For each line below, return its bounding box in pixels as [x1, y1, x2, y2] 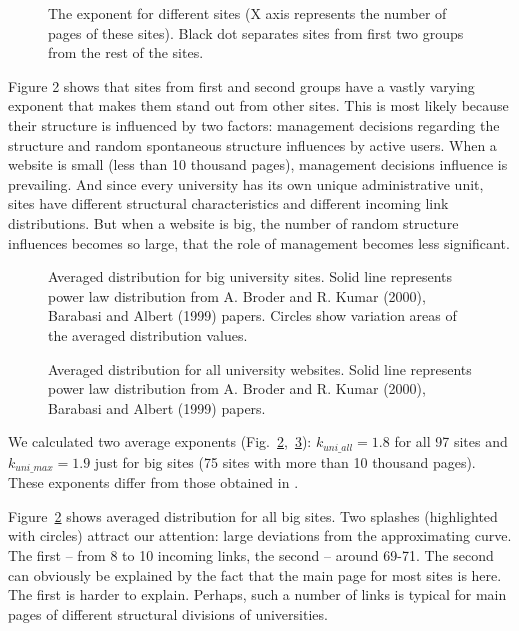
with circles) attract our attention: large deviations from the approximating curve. [8, 525, 512, 546]
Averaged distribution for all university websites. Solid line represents [48, 358, 472, 379]
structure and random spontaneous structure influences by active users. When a [8, 134, 497, 155]
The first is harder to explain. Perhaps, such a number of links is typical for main [8, 584, 507, 605]
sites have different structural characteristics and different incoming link [8, 193, 449, 214]
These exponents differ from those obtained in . [8, 472, 299, 493]
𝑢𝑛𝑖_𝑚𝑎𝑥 [15, 463, 53, 474]
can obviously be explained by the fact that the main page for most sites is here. [8, 564, 502, 585]
